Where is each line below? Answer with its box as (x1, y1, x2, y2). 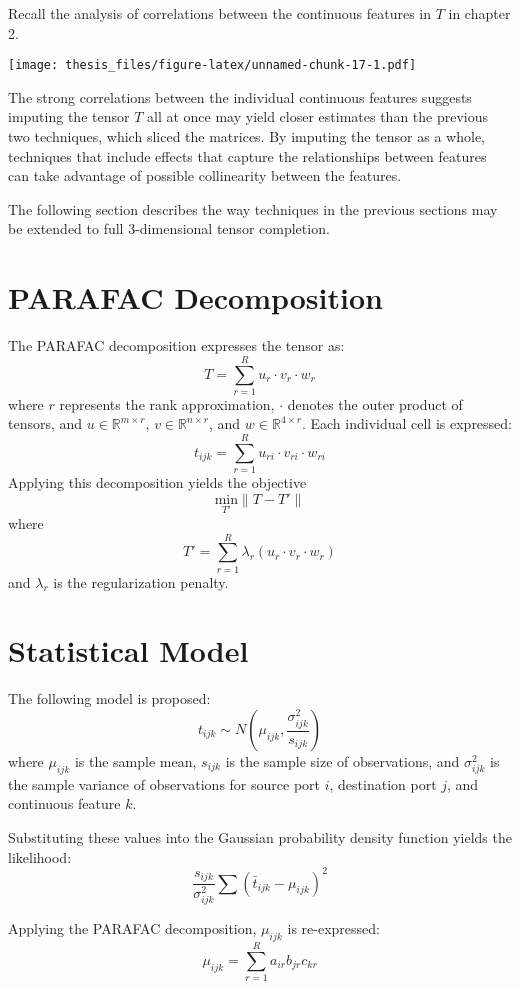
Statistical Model (8, 630, 249, 671)
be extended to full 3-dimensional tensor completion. (8, 218, 330, 239)
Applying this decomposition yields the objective (8, 472, 307, 493)
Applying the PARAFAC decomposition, (8, 918, 257, 939)
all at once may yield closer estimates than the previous (146, 106, 489, 127)
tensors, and (8, 413, 83, 434)
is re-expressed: (287, 918, 380, 939)
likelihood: (8, 846, 72, 867)
